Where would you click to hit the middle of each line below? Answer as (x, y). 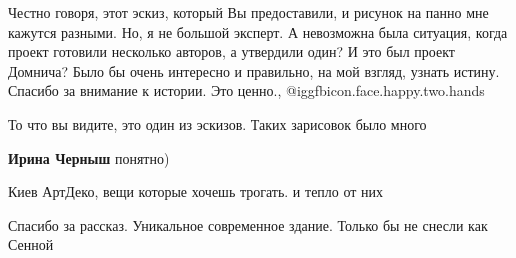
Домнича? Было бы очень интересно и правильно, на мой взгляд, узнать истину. (254, 70)
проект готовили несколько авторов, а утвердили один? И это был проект (231, 51)
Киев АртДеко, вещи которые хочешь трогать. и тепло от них (196, 191)
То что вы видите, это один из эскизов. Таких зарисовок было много (217, 123)
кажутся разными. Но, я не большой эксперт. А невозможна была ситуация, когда (258, 31)
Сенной (31, 244)
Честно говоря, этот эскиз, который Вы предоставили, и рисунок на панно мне (248, 12)
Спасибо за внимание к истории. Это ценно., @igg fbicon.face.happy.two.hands (246, 90)
